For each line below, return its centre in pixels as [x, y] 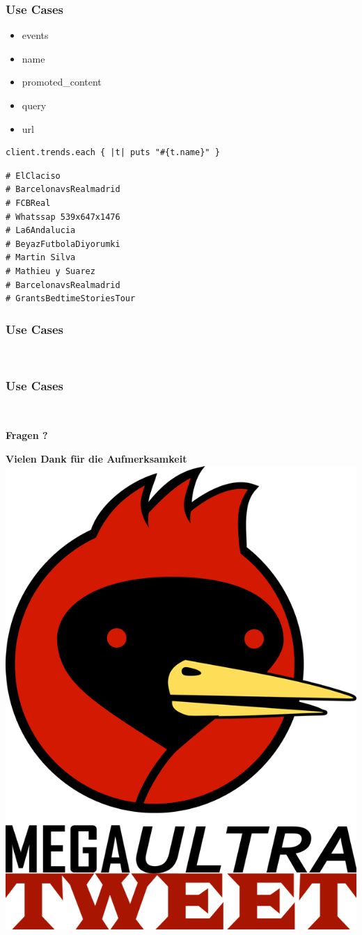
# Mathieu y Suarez [50, 271]
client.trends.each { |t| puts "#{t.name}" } [113, 153]
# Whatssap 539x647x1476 [63, 217]
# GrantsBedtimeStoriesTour [71, 299]
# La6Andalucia [41, 231]
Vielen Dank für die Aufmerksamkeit [96, 458]
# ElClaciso [33, 176]
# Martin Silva [41, 258]
